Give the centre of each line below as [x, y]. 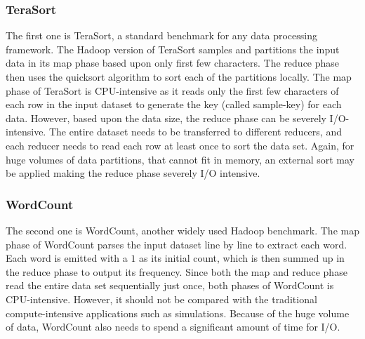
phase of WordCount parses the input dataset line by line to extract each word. [177, 244]
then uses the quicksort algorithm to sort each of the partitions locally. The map [179, 77]
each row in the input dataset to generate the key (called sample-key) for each [174, 104]
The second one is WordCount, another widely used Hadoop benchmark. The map [182, 230]
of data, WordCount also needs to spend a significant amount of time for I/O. [173, 327]
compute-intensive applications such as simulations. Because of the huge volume [178, 313]
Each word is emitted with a [67, 258]
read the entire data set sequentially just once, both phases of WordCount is [170, 285]
